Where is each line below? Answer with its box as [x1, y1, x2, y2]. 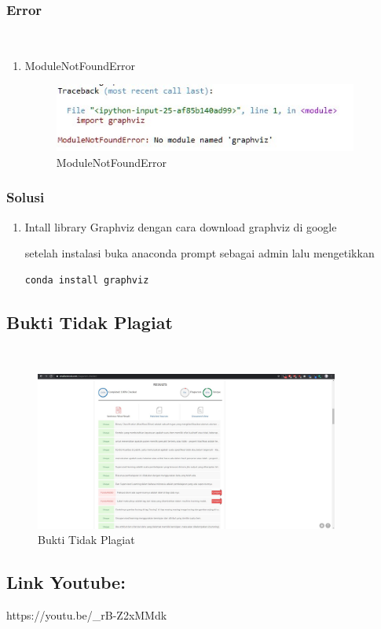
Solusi [6, 187, 45, 207]
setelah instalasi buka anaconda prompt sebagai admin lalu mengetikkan [24, 245, 375, 261]
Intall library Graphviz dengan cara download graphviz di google [24, 218, 337, 235]
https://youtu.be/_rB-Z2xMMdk [6, 607, 167, 623]
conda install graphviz [24, 274, 149, 286]
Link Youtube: [6, 570, 126, 594]
